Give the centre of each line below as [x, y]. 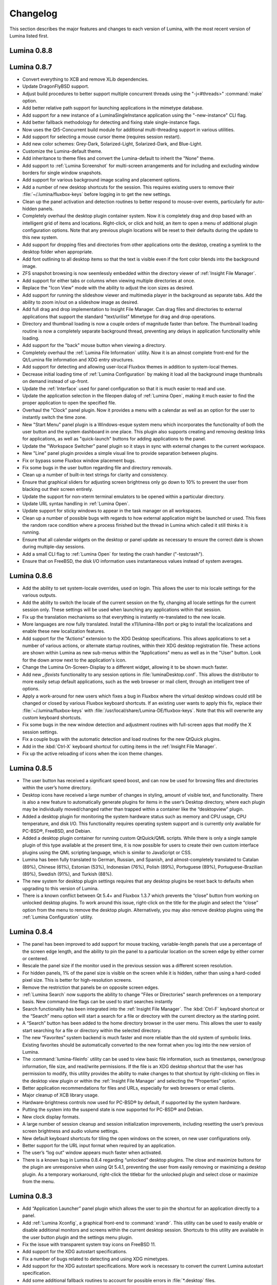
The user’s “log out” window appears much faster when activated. [92, 1153]
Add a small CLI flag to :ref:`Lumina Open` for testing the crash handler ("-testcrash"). [113, 554]
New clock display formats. [51, 1117]
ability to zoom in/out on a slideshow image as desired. [80, 302]
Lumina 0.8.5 [31, 768]
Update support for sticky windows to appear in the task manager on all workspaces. [112, 511]
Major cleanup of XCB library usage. [61, 1095]
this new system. [40, 237]
